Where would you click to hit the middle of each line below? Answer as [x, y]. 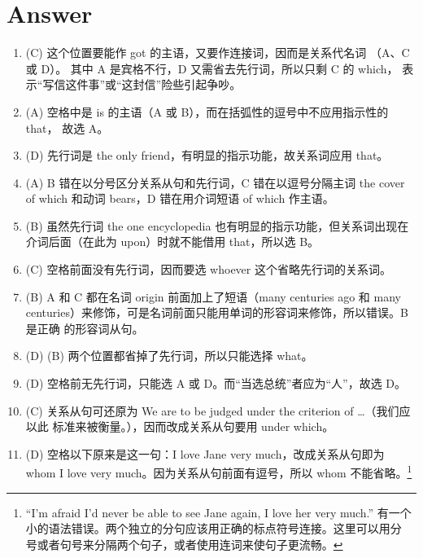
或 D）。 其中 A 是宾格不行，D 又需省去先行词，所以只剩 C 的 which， [212, 68]
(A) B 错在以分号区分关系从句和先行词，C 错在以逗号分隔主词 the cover [215, 182]
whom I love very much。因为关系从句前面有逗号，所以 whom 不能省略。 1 [219, 472]
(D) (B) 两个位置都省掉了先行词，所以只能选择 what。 [169, 356]
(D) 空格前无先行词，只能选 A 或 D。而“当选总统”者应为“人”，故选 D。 [216, 383]
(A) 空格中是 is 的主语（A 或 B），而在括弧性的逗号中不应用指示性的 [207, 111]
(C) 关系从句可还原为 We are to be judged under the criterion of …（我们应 [218, 410]
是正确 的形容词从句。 [85, 328]
